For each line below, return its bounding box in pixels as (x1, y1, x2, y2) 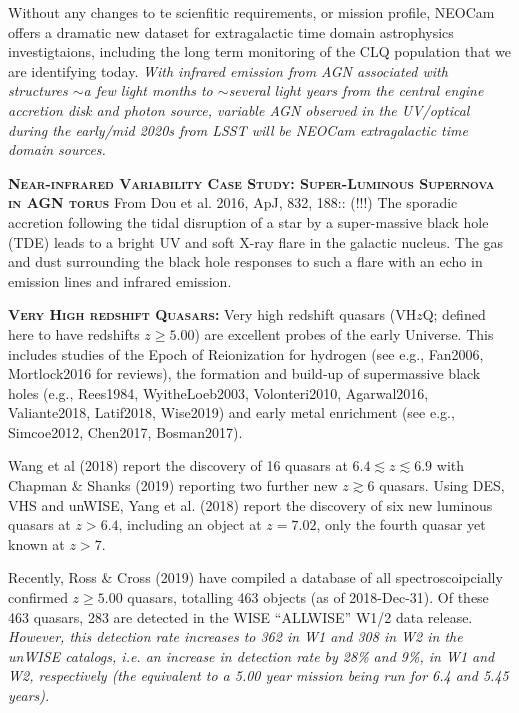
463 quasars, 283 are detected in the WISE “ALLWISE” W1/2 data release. (8, 606, 473, 627)
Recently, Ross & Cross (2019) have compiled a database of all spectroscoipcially (8, 567, 503, 588)
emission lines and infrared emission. (8, 270, 232, 291)
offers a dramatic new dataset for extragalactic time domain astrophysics (8, 21, 454, 42)
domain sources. (8, 139, 106, 160)
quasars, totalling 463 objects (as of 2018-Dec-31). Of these (127, 587, 489, 608)
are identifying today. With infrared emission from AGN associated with (8, 60, 448, 81)
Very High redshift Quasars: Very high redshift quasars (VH (8, 304, 417, 325)
